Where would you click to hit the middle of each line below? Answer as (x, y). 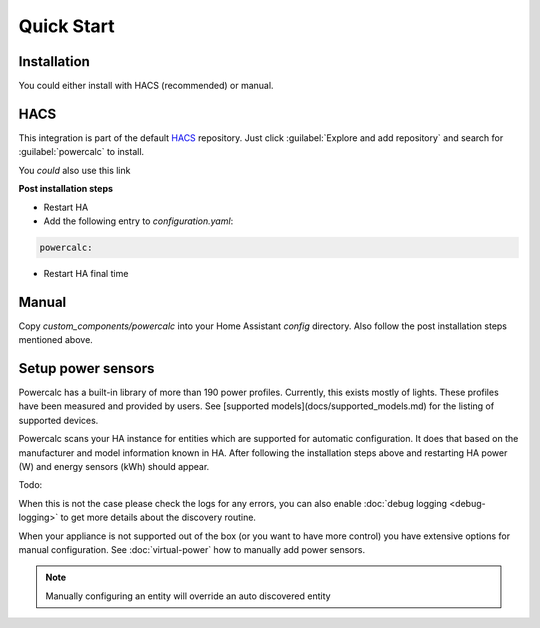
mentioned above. (56, 340)
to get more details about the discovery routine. (158, 517)
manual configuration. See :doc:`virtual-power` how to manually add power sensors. (191, 549)
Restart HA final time (86, 273)
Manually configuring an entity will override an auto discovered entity (188, 596)
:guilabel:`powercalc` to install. (81, 152)
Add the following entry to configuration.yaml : (138, 221)
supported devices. (58, 420)
